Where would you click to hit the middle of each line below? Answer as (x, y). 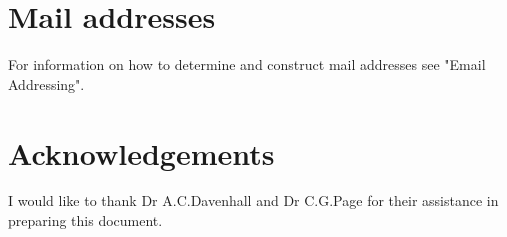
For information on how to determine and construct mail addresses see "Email (247, 64)
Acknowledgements (141, 152)
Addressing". (46, 83)
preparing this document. (85, 220)
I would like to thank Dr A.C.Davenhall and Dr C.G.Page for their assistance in (253, 200)
